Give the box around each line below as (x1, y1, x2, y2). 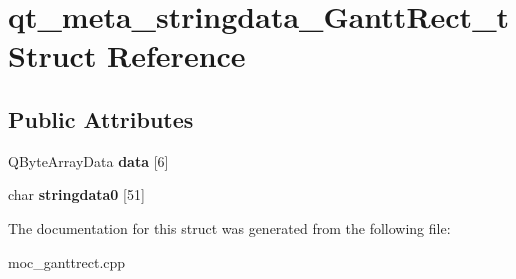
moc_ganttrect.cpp (8, 251, 126, 272)
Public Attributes (8, 103, 194, 134)
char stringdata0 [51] (8, 184, 145, 205)
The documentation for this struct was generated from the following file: (8, 217, 451, 238)
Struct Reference (8, 35, 246, 76)
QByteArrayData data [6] (8, 150, 169, 171)
